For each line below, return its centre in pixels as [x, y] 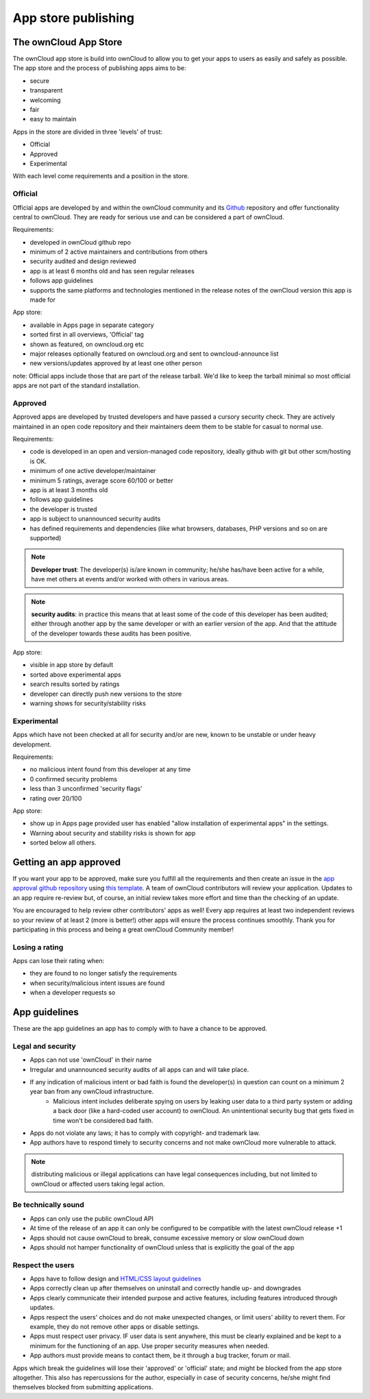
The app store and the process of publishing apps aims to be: [99, 68]
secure [40, 81]
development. [32, 744]
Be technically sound [49, 1205]
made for [43, 300]
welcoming [45, 100]
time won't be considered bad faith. [103, 1120]
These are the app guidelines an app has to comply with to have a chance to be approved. [140, 1029]
